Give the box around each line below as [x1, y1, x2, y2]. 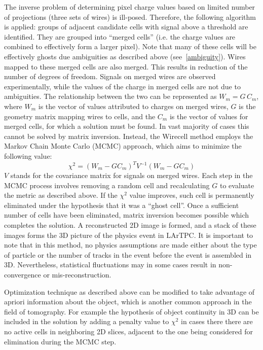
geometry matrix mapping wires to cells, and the [4, 111, 156, 121]
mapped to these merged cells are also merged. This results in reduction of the [4, 61, 248, 72]
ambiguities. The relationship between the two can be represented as [4, 91, 217, 101]
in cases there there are [181, 316, 253, 327]
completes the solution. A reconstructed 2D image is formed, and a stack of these [4, 219, 256, 230]
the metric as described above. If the [4, 190, 118, 200]
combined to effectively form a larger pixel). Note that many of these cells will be [4, 41, 256, 52]
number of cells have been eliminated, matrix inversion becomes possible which [4, 209, 249, 220]
